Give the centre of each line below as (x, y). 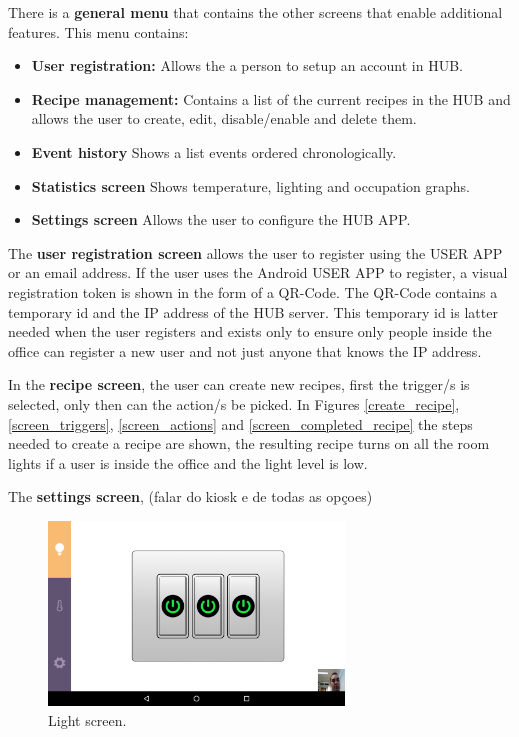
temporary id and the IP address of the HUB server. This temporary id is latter (253, 311)
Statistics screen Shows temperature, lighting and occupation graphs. (251, 185)
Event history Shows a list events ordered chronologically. (214, 151)
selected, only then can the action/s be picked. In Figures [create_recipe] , (234, 403)
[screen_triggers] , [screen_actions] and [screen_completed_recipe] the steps (240, 423)
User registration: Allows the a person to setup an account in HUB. (247, 65)
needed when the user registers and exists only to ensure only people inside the (250, 331)
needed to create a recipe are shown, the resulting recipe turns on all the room (249, 443)
